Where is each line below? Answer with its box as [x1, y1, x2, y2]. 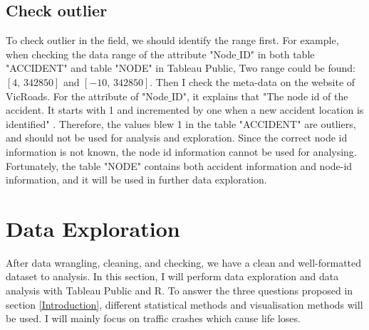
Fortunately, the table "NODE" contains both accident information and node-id [6, 158, 353, 173]
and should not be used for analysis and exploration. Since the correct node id [6, 130, 348, 145]
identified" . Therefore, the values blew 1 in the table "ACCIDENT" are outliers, [6, 116, 356, 131]
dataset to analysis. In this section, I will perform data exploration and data [6, 269, 339, 284]
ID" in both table [239, 46, 315, 61]
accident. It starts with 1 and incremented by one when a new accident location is [6, 102, 364, 117]
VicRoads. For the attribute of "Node [6, 88, 169, 103]
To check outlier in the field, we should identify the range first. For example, [6, 33, 339, 48]
